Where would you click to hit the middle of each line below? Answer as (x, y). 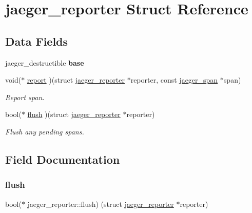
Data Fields (37, 41)
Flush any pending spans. (45, 131)
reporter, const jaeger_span (174, 80)
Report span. (25, 97)
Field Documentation (63, 159)
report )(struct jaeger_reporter (76, 80)
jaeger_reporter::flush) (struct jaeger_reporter (101, 204)
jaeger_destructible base (45, 62)
